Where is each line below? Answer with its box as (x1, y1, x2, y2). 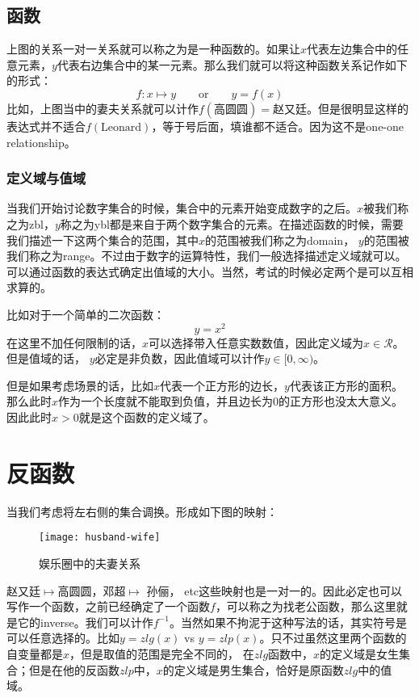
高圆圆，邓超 (57, 582, 126, 599)
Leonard (101, 121, 142, 133)
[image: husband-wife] (39, 532, 161, 544)
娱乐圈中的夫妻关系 (39, 554, 140, 571)
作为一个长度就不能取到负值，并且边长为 (58, 393, 274, 410)
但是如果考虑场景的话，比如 (6, 376, 153, 393)
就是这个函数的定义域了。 (78, 409, 215, 425)
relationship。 (6, 133, 76, 150)
